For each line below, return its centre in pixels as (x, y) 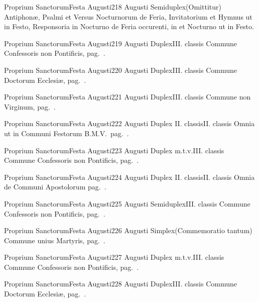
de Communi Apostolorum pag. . (55, 187)
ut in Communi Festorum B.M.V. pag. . (67, 133)
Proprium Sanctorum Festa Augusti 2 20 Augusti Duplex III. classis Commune (121, 70)
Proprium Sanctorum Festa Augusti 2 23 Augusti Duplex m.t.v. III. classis (114, 150)
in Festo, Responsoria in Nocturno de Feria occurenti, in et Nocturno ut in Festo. (129, 26)
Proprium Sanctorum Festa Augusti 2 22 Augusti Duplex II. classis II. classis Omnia (129, 123)
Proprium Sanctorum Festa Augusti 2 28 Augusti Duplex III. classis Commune (121, 284)
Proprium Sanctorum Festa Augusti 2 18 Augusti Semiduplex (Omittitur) (113, 7)
